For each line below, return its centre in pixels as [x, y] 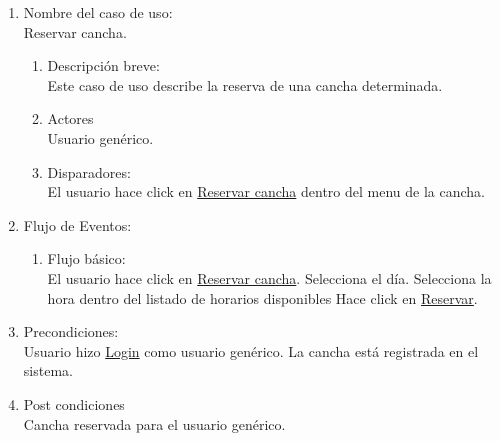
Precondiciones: [71, 331]
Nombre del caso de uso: [98, 12]
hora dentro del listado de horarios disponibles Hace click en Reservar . [262, 297]
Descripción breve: [103, 65]
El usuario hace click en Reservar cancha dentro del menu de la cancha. [266, 191]
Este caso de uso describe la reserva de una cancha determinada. [245, 84]
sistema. [48, 370]
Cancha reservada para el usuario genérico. [154, 423]
